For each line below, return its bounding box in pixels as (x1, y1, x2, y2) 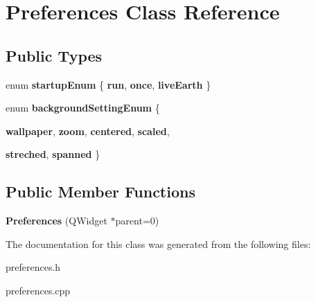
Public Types (6, 44, 103, 66)
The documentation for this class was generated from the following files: (6, 236, 311, 251)
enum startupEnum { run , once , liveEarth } (6, 77, 211, 91)
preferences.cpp (6, 283, 71, 297)
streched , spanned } (6, 147, 100, 161)
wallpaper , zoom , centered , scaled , (6, 123, 170, 138)
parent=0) (115, 213, 159, 228)
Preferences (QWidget (6, 213, 107, 228)
